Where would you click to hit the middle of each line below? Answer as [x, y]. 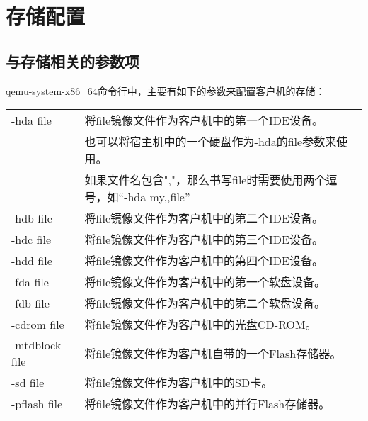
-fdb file [30, 303]
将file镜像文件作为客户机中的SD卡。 [179, 383]
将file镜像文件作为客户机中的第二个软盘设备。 [205, 303]
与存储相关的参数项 [73, 61]
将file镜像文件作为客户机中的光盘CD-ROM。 [201, 325]
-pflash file [37, 403]
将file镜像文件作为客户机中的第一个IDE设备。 [204, 120]
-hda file [31, 120]
